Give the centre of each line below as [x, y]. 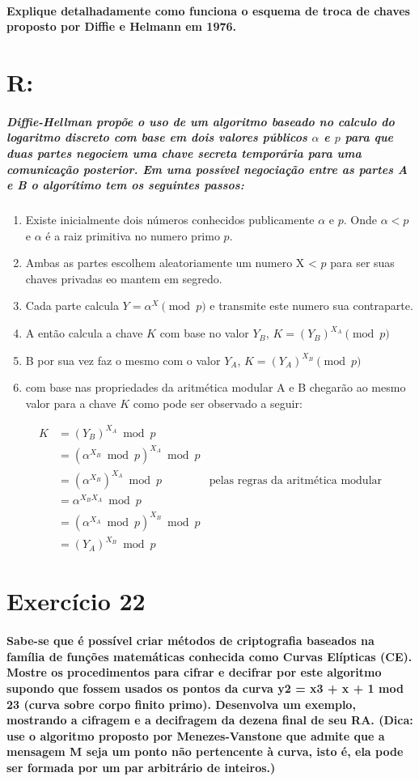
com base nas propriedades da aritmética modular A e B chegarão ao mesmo [216, 387]
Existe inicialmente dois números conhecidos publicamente [170, 220]
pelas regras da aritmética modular [296, 481]
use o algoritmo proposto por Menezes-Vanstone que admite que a [196, 735]
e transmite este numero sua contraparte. [311, 306]
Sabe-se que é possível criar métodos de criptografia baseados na [190, 641]
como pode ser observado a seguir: [218, 403]
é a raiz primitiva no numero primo [133, 235]
